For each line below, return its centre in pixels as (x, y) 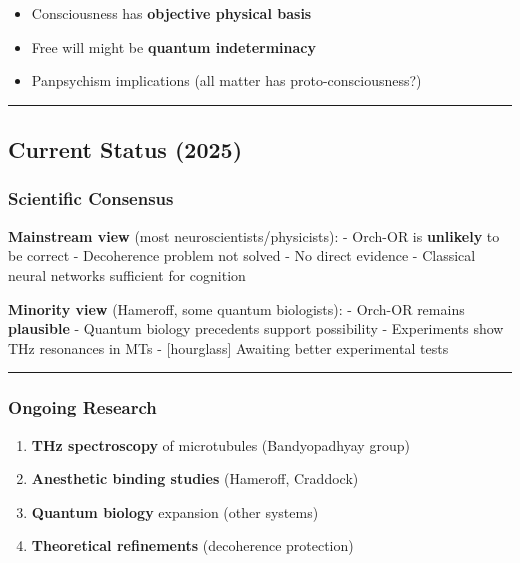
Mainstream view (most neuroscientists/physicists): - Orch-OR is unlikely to (254, 235)
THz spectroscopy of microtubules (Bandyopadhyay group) (220, 444)
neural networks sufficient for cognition (127, 274)
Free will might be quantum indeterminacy (173, 46)
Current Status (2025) (125, 149)
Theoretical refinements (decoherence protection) (192, 545)
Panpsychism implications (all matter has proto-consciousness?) (226, 80)
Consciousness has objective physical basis (171, 13)
